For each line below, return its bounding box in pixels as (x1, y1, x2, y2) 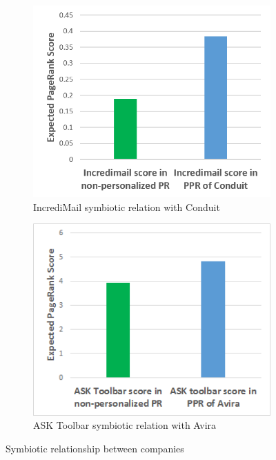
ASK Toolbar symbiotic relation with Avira (33, 418, 217, 432)
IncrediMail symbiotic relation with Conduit (33, 199, 220, 214)
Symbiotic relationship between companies (6, 441, 184, 455)
